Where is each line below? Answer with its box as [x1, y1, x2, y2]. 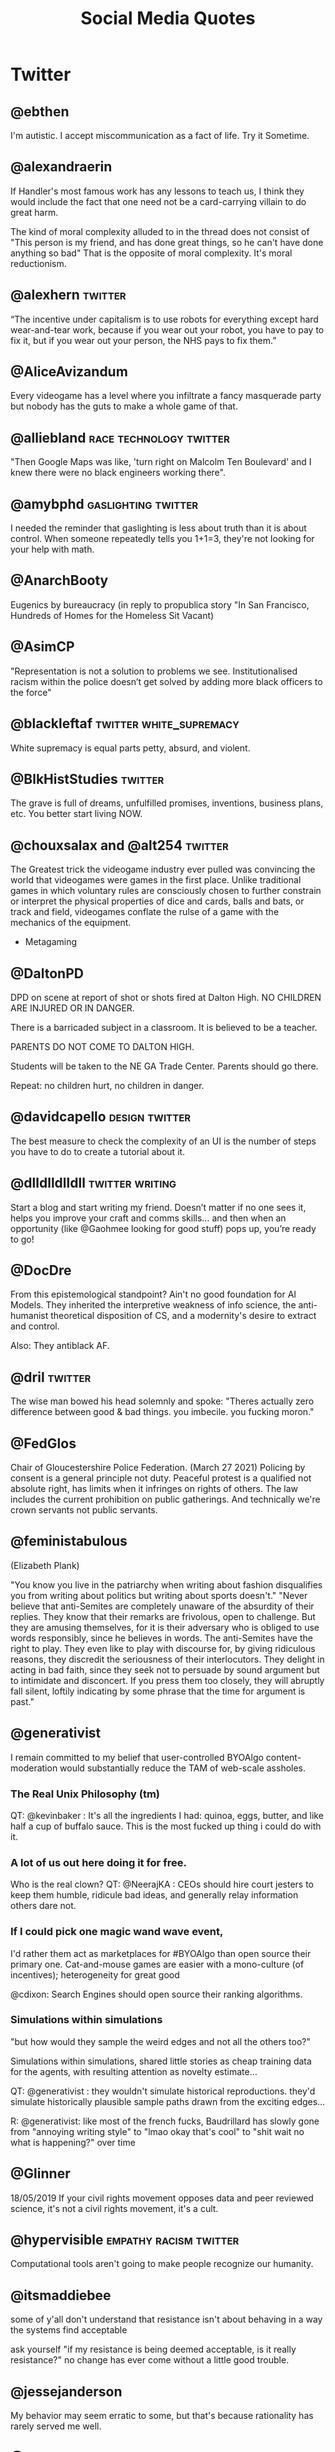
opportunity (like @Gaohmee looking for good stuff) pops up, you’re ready [10, 1222, 317, 1234]
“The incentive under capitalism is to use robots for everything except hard [10, 313, 319, 325]
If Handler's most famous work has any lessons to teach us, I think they [10, 185, 305, 197]
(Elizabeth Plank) [10, 1559, 80, 1571]
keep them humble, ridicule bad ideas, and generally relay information [10, 1889, 299, 1901]
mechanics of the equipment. [10, 917, 132, 929]
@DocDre [10, 1262, 72, 1279]
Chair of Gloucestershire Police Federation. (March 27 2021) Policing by [10, 1462, 306, 1473]
